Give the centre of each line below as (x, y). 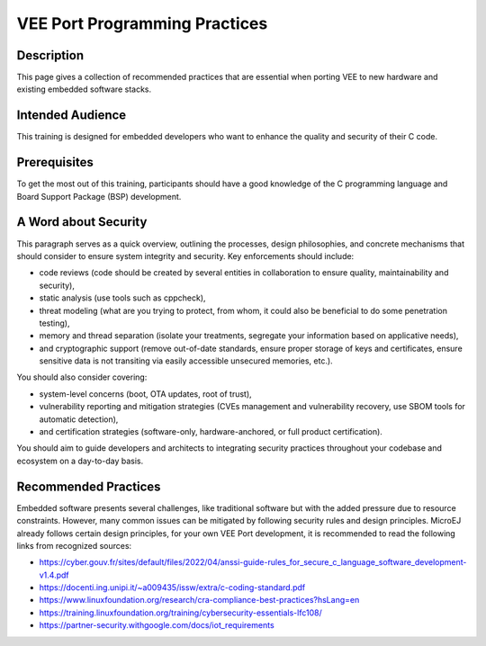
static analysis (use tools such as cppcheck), (122, 298)
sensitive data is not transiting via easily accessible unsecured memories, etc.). (186, 361)
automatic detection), (79, 419)
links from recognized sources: (74, 545)
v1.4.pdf (54, 575)
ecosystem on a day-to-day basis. (80, 461)
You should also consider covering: (82, 377)
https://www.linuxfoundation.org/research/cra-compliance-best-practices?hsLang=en (199, 600)
